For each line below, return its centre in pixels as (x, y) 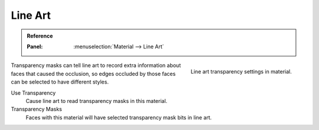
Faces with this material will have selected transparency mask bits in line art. (119, 117)
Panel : (35, 46)
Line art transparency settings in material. (241, 72)
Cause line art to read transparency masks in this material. (97, 101)
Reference (40, 36)
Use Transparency (33, 93)
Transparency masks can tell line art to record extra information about (96, 65)
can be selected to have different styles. (60, 82)
